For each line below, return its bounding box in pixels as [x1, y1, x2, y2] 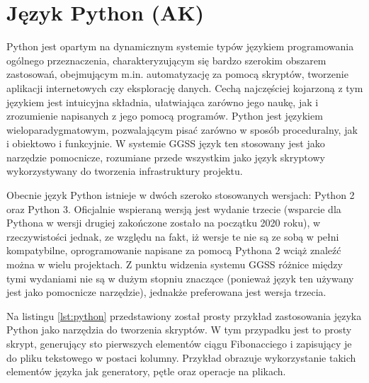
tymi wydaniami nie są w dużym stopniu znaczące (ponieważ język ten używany [6, 270, 354, 285]
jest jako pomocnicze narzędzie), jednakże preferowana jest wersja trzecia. [6, 285, 327, 299]
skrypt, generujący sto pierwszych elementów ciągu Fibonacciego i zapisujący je [6, 336, 352, 350]
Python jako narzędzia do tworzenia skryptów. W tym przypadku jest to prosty [6, 322, 352, 337]
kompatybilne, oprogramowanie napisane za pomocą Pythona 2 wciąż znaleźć [6, 243, 341, 258]
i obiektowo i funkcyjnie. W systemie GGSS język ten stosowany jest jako [6, 136, 325, 151]
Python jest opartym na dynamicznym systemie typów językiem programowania [6, 39, 354, 54]
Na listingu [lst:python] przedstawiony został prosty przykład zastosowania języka [6, 308, 362, 323]
